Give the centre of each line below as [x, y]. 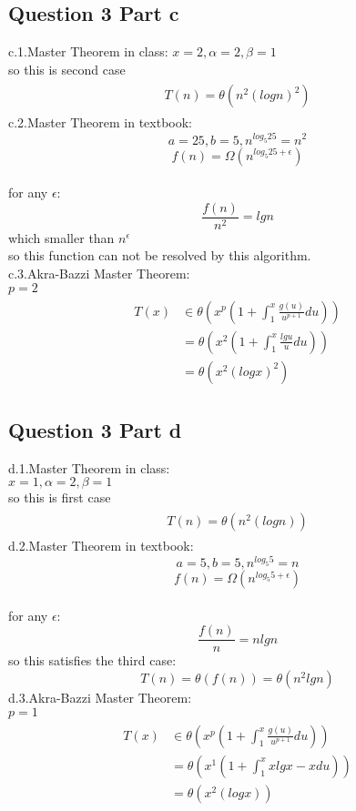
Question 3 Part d [95, 430]
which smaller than [61, 237]
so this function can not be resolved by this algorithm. [160, 255]
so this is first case [60, 497]
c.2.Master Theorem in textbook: [100, 122]
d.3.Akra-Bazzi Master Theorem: [100, 697]
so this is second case [67, 69]
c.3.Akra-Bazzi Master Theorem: [99, 273]
